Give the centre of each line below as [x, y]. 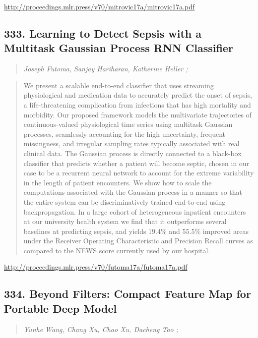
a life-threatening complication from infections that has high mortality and [137, 104]
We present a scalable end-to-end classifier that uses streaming [119, 85]
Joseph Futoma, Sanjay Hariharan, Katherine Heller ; [106, 69]
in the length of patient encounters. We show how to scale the [118, 182]
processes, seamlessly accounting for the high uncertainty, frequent [125, 134]
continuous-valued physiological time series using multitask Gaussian [128, 124]
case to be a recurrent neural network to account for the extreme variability [139, 173]
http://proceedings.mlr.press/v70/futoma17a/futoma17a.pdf [96, 267]
